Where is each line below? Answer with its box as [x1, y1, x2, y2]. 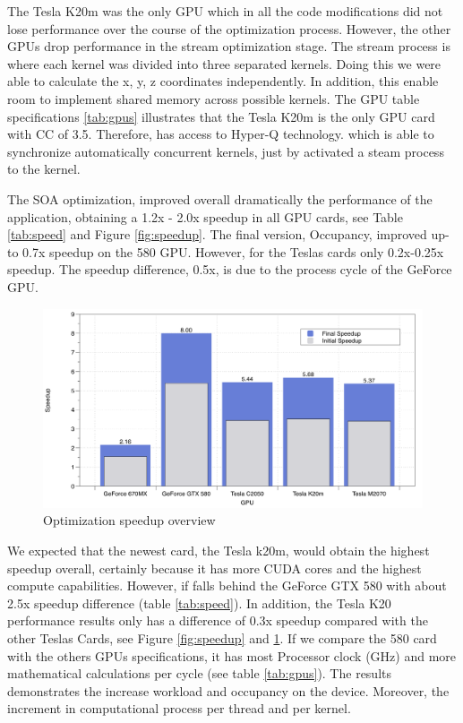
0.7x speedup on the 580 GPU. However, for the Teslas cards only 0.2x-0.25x [22, 242, 444, 261]
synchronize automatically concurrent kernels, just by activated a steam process [7, 142, 444, 160]
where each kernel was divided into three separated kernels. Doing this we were [7, 54, 442, 73]
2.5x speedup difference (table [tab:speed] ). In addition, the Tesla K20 [7, 593, 391, 612]
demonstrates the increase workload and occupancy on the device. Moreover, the [7, 681, 450, 700]
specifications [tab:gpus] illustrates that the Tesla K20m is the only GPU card [7, 107, 435, 125]
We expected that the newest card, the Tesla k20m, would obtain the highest [7, 541, 430, 560]
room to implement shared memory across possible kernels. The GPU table [7, 89, 420, 108]
